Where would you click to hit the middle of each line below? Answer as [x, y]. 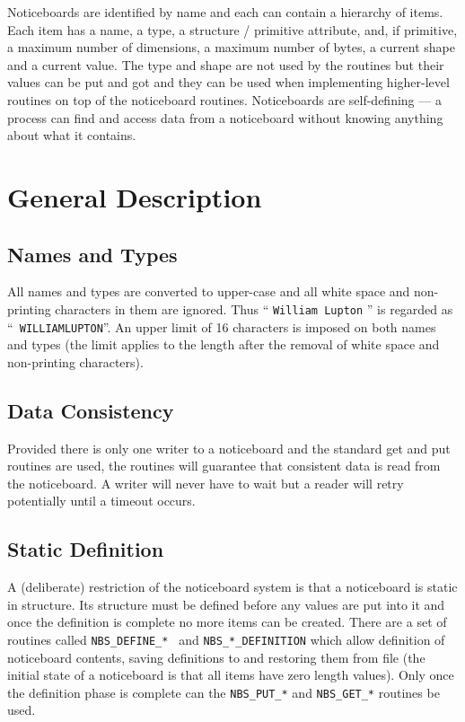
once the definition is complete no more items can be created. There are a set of [227, 622]
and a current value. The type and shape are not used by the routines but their [226, 64]
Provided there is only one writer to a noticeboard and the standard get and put [229, 448]
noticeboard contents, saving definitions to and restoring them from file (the [216, 657]
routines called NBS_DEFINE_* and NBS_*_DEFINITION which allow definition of [226, 639]
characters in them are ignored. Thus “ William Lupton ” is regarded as [254, 308]
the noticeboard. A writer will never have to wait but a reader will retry [206, 483]
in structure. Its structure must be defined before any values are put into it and [226, 604]
